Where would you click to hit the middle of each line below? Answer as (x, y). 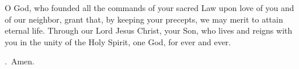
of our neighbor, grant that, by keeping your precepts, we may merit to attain (144, 19)
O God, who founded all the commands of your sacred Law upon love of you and (149, 8)
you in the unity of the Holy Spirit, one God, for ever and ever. (118, 41)
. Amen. (20, 61)
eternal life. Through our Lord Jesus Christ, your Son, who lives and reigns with (149, 30)
